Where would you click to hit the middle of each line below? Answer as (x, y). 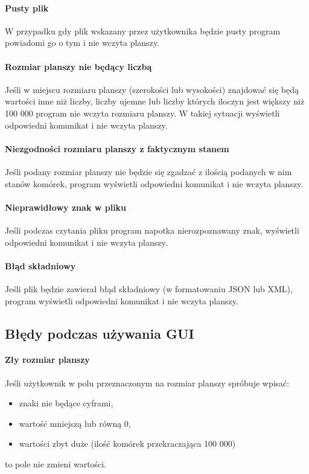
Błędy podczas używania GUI (100, 333)
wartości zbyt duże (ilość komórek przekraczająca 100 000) (127, 444)
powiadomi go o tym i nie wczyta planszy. (82, 43)
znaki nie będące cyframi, (66, 403)
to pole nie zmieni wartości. (56, 464)
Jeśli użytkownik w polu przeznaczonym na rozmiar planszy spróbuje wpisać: (147, 383)
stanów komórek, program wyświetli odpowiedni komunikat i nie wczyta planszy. (154, 183)
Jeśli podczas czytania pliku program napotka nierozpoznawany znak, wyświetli (152, 230)
